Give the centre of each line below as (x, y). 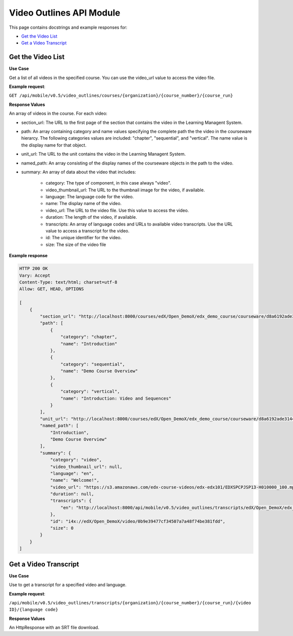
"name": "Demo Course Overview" (99, 371)
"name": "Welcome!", (75, 480)
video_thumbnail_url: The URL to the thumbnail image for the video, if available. (125, 190)
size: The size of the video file (76, 245)
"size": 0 (62, 528)
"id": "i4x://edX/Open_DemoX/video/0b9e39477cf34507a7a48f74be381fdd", (138, 521)
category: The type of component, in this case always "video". (108, 183)
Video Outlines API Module (65, 13)
